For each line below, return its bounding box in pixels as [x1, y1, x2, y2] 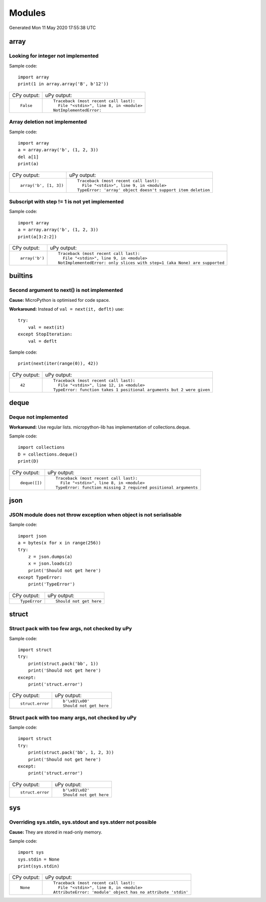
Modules [9, 7, 46, 18]
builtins [9, 272, 33, 280]
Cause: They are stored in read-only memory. [9, 829, 102, 835]
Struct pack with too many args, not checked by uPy [9, 714, 137, 721]
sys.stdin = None [18, 856, 60, 862]
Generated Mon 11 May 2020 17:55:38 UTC [9, 25, 96, 31]
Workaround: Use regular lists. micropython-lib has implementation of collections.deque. [9, 424, 191, 430]
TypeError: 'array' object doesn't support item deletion [77, 187, 210, 192]
